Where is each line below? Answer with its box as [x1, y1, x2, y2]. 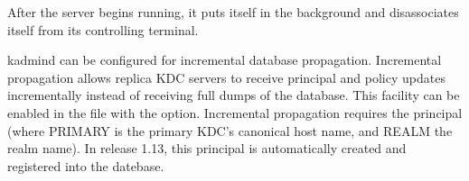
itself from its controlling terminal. [7, 20, 199, 39]
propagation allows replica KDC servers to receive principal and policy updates [7, 68, 446, 86]
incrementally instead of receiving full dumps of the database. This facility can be [7, 86, 460, 104]
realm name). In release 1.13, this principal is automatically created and [7, 139, 407, 158]
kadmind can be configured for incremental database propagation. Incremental [7, 50, 442, 69]
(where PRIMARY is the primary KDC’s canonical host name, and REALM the [7, 121, 453, 140]
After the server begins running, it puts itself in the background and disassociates [7, 3, 459, 21]
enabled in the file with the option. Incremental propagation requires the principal [7, 103, 463, 122]
